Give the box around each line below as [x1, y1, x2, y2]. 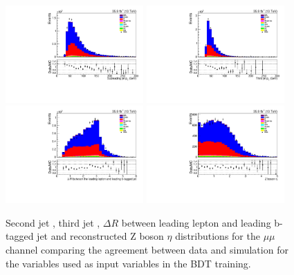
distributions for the [175, 229, 260, 243]
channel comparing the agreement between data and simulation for [6, 243, 288, 257]
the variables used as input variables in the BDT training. [6, 256, 251, 270]
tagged [6, 229, 34, 243]
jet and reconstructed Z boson [37, 229, 164, 243]
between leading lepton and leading [121, 215, 271, 229]
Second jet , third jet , [6, 215, 100, 229]
